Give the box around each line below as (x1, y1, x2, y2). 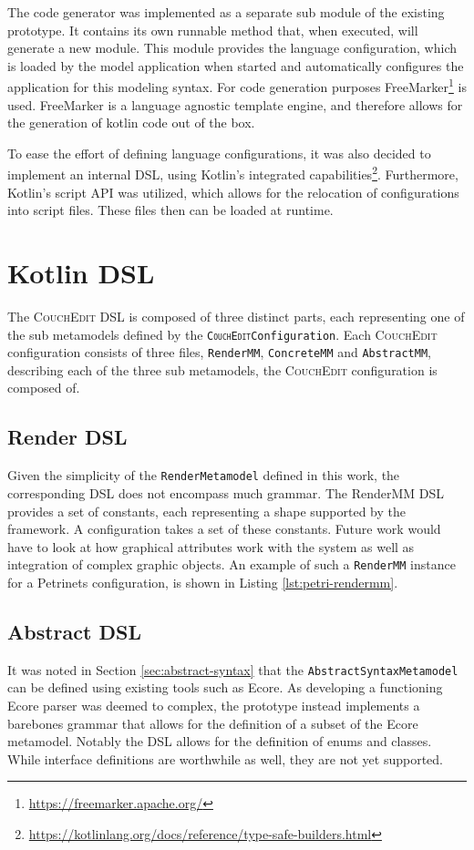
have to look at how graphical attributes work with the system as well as (7, 537, 415, 556)
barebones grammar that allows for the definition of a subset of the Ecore (7, 713, 418, 732)
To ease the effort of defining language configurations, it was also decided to (7, 143, 431, 162)
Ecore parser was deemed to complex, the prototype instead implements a (7, 696, 420, 714)
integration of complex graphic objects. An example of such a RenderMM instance (7, 555, 456, 574)
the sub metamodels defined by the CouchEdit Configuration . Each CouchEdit (7, 324, 438, 343)
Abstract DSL (7, 617, 141, 645)
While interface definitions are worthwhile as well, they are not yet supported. (7, 749, 443, 768)
